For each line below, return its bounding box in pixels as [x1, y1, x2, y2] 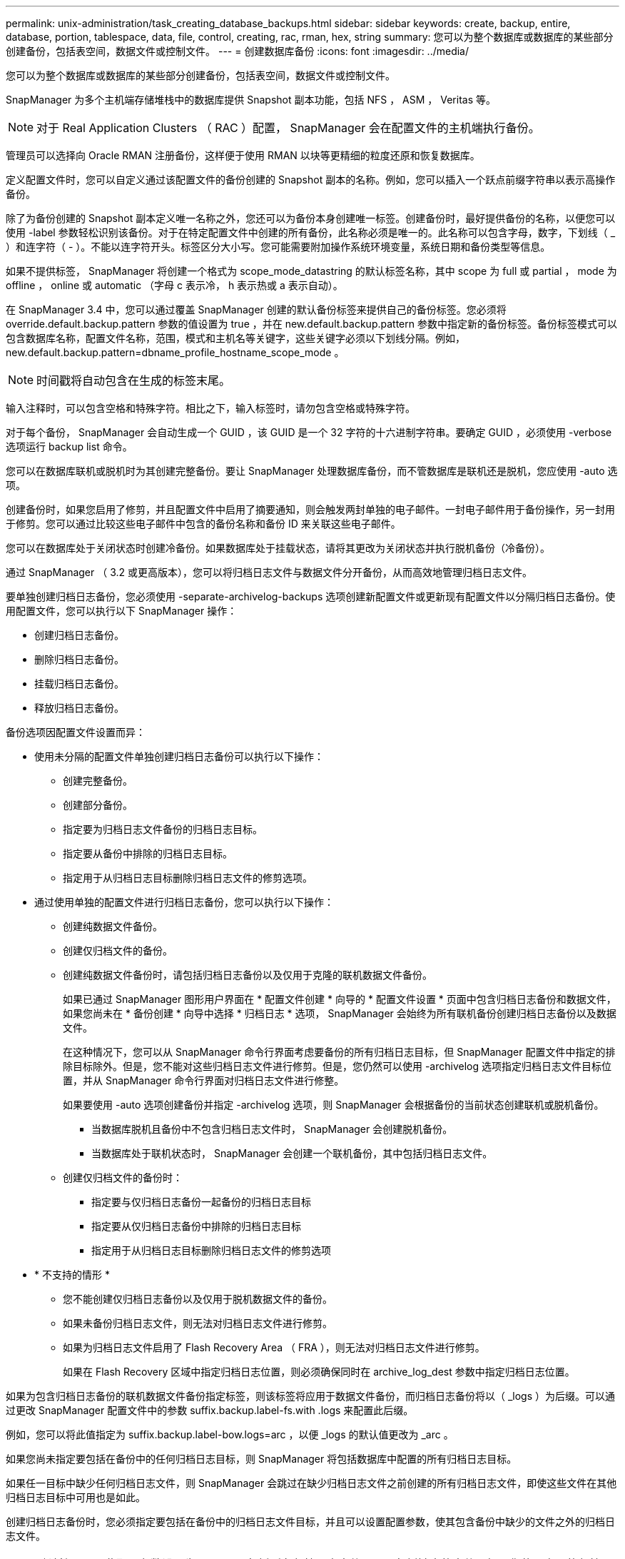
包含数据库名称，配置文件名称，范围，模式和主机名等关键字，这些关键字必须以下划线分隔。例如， [6, 332, 465, 344]
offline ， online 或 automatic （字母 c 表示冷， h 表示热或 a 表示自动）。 [6, 279, 343, 291]
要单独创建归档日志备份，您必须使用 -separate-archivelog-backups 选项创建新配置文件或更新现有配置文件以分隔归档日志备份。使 [6, 590, 616, 602]
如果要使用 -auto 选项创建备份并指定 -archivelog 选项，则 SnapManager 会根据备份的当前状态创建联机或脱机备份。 [63, 1099, 604, 1111]
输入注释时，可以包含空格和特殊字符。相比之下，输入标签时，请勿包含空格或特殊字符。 [6, 402, 415, 414]
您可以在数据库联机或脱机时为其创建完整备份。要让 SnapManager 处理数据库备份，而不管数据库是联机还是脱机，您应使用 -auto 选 [6, 465, 618, 477]
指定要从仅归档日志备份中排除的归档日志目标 [91, 1220, 301, 1232]
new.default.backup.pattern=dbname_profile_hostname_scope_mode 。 [6, 346, 345, 358]
